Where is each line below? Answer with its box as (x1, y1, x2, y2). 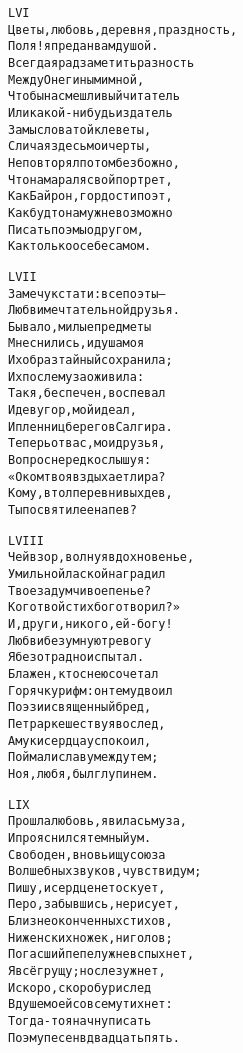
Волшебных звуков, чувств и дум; (8, 864, 202, 879)
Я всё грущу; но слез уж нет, (8, 964, 166, 979)
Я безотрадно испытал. (8, 650, 145, 665)
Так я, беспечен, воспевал (8, 386, 166, 401)
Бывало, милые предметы (8, 319, 152, 334)
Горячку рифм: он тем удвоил (8, 683, 173, 698)
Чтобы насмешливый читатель (8, 89, 180, 104)
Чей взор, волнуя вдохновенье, (8, 550, 195, 565)
